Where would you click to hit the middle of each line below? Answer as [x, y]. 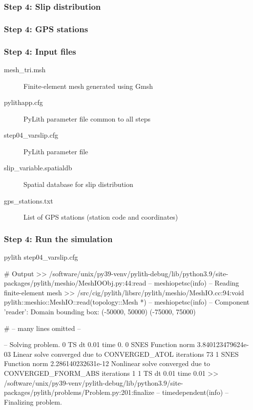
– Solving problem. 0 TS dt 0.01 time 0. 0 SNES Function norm [99, 344]
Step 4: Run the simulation [58, 238]
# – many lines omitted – [42, 328]
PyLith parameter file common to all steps [87, 118]
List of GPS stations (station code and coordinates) [101, 217]
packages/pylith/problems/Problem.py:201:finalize [79, 392]
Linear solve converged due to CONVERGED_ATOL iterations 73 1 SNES [126, 354]
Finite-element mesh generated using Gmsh [88, 86]
